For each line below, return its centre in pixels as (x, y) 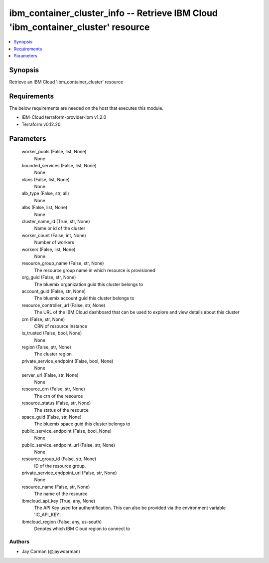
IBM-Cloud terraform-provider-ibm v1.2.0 (64, 117)
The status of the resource (62, 410)
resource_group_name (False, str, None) (63, 263)
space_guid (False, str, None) (52, 417)
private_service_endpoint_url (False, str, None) (69, 473)
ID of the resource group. (60, 466)
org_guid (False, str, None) (49, 278)
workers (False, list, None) (49, 249)
